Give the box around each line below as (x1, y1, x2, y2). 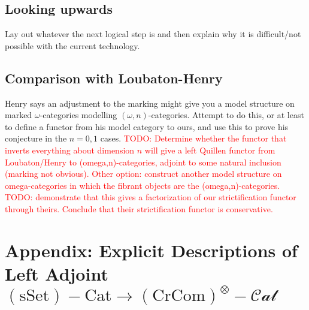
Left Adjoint (5, 261, 108, 285)
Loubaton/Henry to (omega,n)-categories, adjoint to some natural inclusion (5, 155, 281, 168)
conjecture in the (5, 132, 67, 145)
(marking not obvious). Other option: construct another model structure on (5, 167, 282, 180)
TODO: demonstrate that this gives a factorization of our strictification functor (5, 191, 296, 203)
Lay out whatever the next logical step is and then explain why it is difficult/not (5, 28, 301, 40)
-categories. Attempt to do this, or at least (148, 109, 304, 121)
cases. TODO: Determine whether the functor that (100, 132, 287, 145)
